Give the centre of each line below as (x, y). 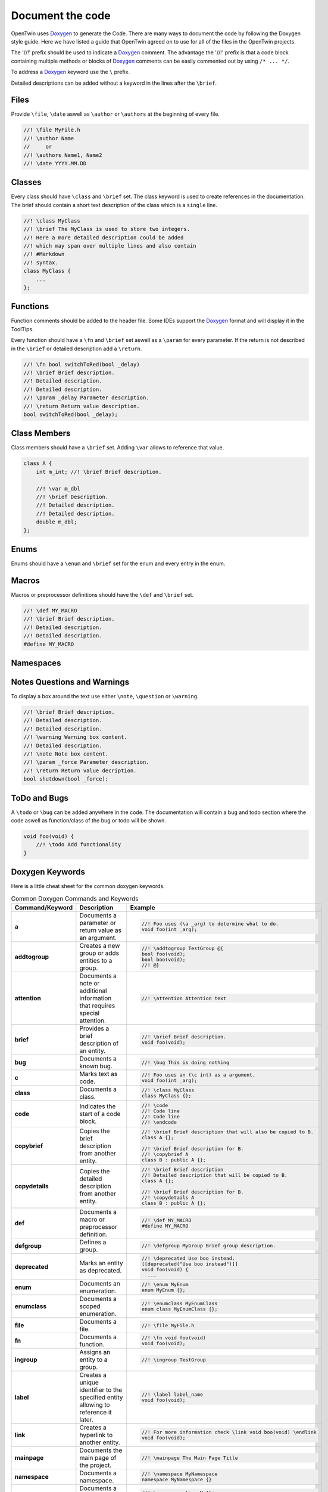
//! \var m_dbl (58, 488)
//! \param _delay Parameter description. (86, 398)
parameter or (98, 923)
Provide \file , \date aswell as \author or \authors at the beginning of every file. (115, 114)
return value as (101, 930)
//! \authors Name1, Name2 (63, 155)
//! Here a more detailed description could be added (104, 238)
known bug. (96, 1066)
